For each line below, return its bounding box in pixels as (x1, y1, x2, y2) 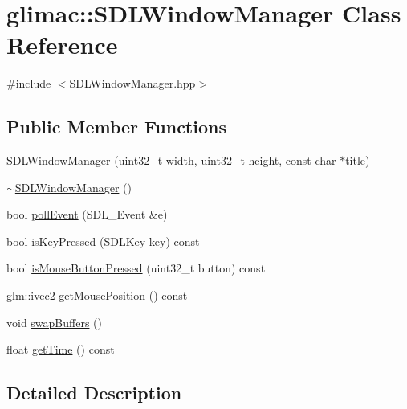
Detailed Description (6, 380, 182, 405)
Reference (6, 28, 118, 61)
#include (6, 75, 51, 92)
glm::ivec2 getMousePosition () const (6, 287, 188, 304)
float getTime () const (6, 341, 115, 358)
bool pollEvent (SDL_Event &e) (6, 206, 168, 223)
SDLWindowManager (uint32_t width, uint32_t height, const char (6, 152, 336, 169)
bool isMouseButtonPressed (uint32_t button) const (6, 260, 266, 276)
